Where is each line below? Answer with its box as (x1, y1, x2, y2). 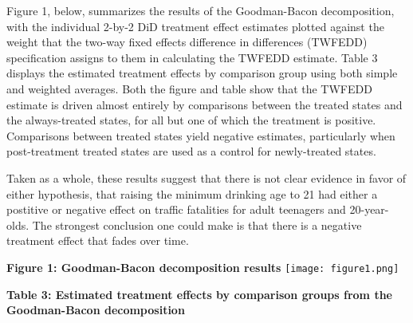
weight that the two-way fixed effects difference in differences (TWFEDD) (6, 33, 368, 50)
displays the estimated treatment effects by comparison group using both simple (6, 65, 398, 81)
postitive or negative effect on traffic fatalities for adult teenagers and (6, 201, 346, 218)
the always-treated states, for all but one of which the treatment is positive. (6, 112, 376, 128)
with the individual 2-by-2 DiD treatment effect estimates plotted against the (6, 18, 384, 34)
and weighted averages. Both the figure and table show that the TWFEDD (6, 80, 372, 97)
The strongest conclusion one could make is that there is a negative (32, 216, 362, 233)
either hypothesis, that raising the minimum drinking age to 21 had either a (6, 185, 378, 202)
